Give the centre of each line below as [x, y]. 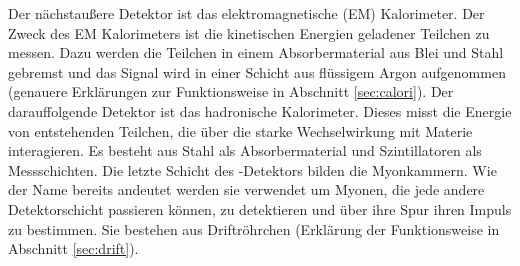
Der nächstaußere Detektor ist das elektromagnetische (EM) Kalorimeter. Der [246, 13]
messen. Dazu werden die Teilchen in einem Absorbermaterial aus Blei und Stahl [256, 52]
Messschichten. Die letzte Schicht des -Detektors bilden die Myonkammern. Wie [252, 169]
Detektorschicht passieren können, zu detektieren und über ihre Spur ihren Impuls [260, 208]
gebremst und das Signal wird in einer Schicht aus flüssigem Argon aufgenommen [257, 71]
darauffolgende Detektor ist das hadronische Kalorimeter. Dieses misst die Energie [260, 110]
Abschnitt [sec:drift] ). [73, 248]
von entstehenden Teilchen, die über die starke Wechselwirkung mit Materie [240, 130]
